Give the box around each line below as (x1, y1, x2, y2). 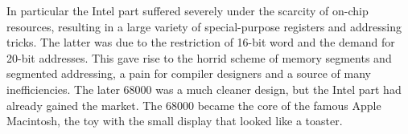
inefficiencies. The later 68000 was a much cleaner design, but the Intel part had (6, 80, 402, 97)
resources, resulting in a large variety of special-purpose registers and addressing (6, 18, 402, 35)
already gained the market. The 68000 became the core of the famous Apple (6, 96, 381, 113)
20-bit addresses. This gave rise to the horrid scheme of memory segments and (6, 49, 392, 66)
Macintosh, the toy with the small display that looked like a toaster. (6, 112, 343, 129)
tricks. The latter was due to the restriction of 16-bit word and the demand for (6, 34, 395, 51)
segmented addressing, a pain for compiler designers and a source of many (6, 65, 371, 82)
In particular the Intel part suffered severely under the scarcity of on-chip (6, 2, 369, 18)
